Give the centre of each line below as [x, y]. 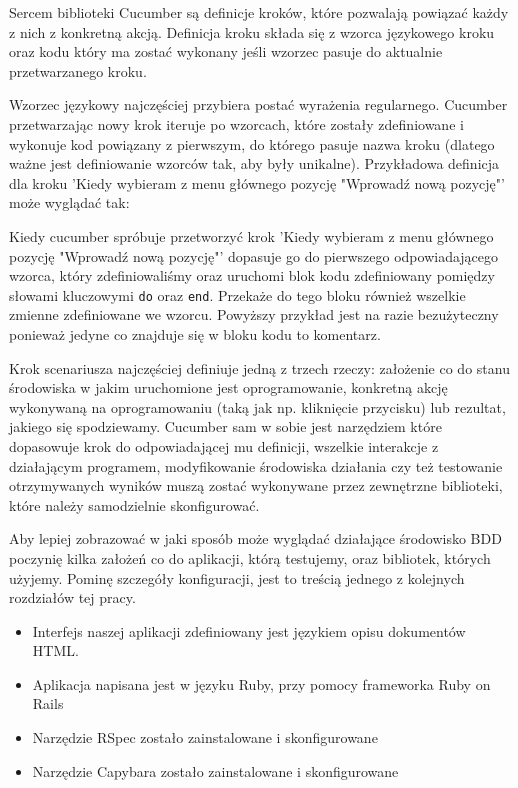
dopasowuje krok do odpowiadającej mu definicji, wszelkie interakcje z [224, 445]
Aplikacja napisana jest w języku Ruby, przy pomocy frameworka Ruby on [261, 683]
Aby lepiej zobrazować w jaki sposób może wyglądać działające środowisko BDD [255, 538]
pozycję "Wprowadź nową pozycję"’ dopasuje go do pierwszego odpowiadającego [254, 255]
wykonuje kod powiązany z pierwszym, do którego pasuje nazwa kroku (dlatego [252, 143]
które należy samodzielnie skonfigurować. [134, 504]
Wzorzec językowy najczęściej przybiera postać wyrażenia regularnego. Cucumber [258, 104]
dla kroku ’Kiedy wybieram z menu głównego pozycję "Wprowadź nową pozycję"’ [257, 182]
